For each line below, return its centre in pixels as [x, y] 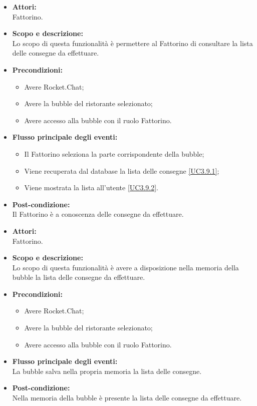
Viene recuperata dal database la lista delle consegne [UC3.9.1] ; [122, 170]
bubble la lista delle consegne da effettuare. [79, 277]
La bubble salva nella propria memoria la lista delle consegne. [107, 371]
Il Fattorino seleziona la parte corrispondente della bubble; [114, 153]
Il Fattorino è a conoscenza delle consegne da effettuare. [98, 214]
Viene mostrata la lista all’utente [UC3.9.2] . [91, 187]
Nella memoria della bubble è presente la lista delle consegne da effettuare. [127, 398]
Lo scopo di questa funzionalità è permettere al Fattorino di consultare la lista [133, 43]
